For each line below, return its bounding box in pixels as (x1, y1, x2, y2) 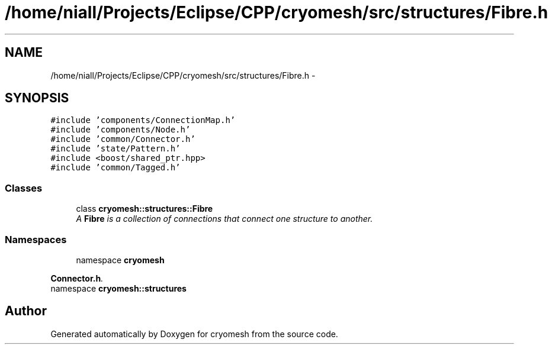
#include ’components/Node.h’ (50, 125, 191, 135)
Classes (5, 182, 43, 194)
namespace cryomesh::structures (50, 283, 187, 293)
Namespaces (5, 233, 67, 245)
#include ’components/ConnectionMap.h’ (50, 115, 236, 125)
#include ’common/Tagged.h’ (50, 163, 181, 173)
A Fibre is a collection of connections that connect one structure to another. (76, 214, 373, 224)
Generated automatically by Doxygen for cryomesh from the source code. (50, 328, 338, 339)
